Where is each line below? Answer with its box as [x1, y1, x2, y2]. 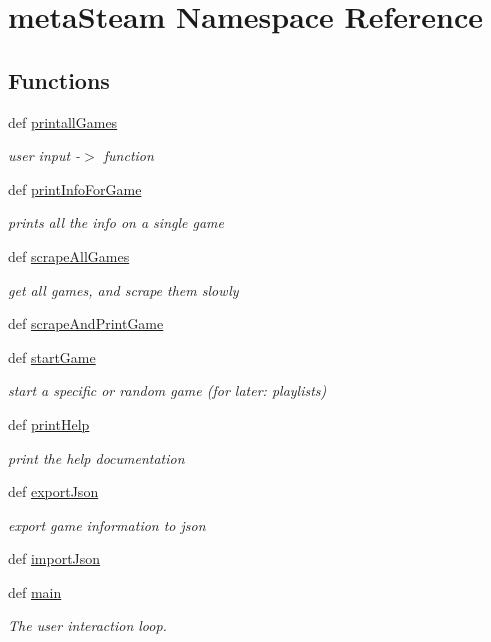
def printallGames [8, 111, 118, 132]
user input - [8, 145, 81, 166]
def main [8, 581, 62, 602]
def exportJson [8, 481, 99, 502]
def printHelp [8, 413, 90, 434]
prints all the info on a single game [8, 212, 224, 233]
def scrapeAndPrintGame [8, 313, 164, 334]
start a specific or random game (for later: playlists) [8, 380, 327, 401]
